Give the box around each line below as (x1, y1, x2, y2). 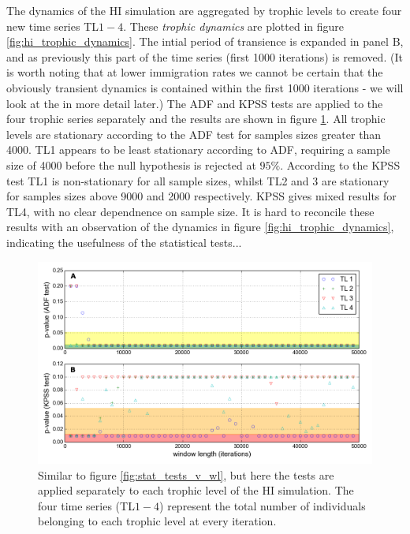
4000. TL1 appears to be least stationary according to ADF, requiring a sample (6, 141, 390, 158)
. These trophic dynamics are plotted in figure (123, 17, 345, 34)
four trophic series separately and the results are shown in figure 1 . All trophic (6, 110, 386, 127)
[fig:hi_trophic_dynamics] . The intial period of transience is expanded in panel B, (6, 33, 404, 50)
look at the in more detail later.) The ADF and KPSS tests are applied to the (6, 95, 383, 111)
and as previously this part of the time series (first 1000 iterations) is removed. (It (6, 48, 403, 65)
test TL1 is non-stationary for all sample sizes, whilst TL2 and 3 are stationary (6, 172, 389, 189)
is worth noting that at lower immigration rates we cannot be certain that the (6, 64, 383, 80)
